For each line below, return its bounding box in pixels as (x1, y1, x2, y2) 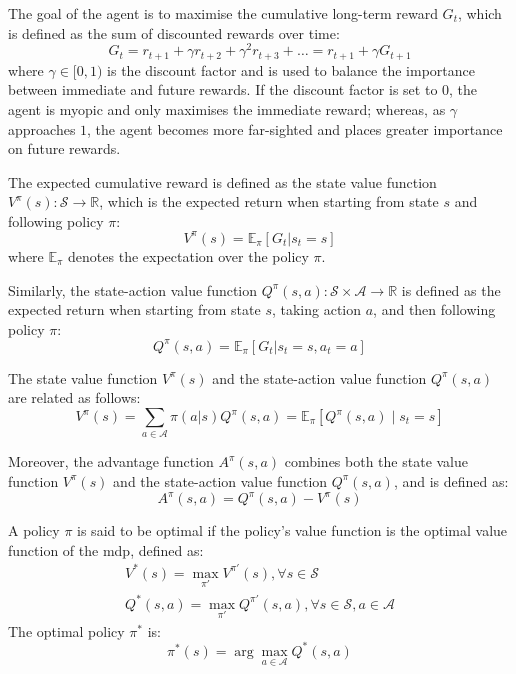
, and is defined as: (393, 470, 509, 491)
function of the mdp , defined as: (8, 539, 204, 560)
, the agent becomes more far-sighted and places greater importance (87, 118, 503, 139)
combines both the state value (284, 451, 469, 472)
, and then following (373, 299, 496, 320)
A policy (8, 520, 60, 541)
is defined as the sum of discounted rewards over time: (8, 22, 340, 43)
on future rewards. (8, 138, 121, 159)
